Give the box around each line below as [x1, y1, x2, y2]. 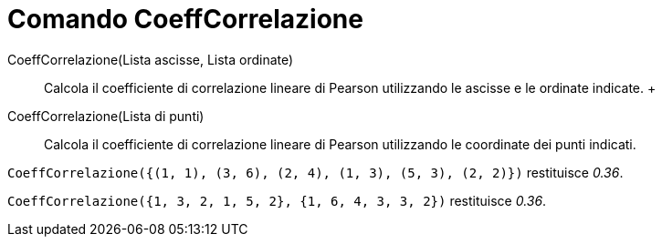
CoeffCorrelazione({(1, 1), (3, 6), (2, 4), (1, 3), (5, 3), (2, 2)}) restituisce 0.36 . [7, 164, 624, 180]
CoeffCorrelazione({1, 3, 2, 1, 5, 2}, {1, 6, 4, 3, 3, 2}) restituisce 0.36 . [7, 192, 547, 208]
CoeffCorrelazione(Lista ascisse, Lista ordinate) [7, 51, 294, 67]
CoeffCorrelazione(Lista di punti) [7, 107, 205, 124]
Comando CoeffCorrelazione [7, 4, 363, 35]
